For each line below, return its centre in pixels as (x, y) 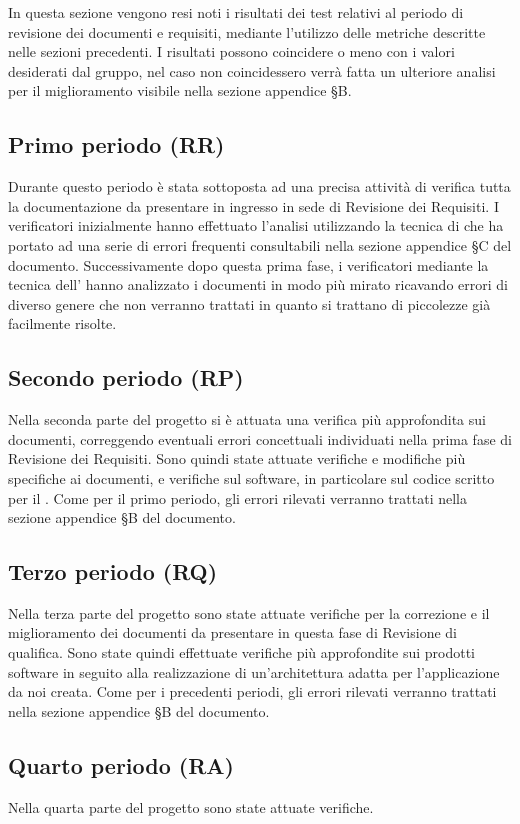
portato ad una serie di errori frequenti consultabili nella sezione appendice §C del (260, 244)
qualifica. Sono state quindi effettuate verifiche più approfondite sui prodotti (242, 652)
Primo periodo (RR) (116, 144)
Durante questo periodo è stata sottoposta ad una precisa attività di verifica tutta (259, 186)
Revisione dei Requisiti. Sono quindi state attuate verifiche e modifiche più (237, 458)
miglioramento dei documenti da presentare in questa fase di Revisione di (232, 632)
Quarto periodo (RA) (121, 764)
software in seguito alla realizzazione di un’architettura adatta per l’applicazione (254, 671)
